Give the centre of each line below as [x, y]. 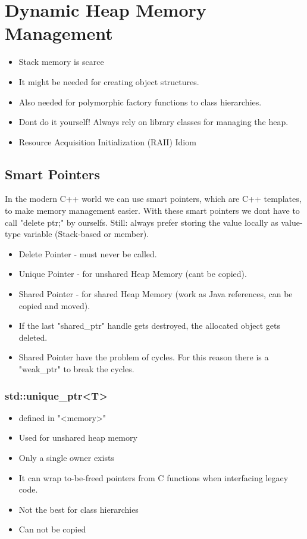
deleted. [33, 337]
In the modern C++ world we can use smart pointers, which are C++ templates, [153, 199]
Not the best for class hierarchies [79, 509]
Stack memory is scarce [61, 62]
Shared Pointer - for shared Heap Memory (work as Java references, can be [156, 294]
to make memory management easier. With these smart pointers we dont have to [152, 211]
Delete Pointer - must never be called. [88, 253]
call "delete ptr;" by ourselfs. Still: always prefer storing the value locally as [142, 222]
